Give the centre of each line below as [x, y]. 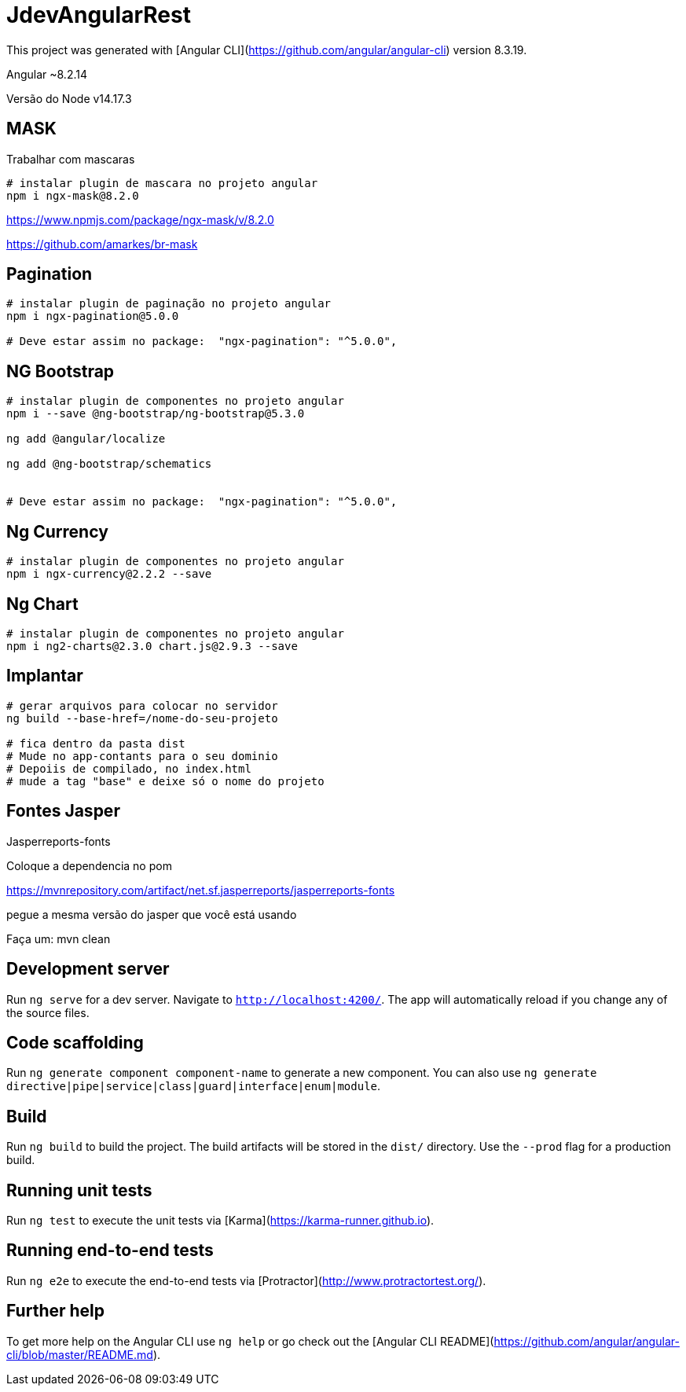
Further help [56, 1311]
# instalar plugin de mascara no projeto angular [162, 183]
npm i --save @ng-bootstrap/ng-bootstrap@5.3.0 [156, 414]
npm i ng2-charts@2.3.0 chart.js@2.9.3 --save [152, 646]
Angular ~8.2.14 [47, 74]
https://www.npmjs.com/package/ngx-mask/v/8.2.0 [140, 219]
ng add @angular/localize [86, 439]
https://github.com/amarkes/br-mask [102, 244]
